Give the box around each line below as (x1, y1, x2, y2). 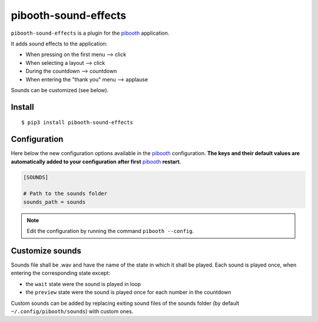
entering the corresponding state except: (11, 270, 111, 277)
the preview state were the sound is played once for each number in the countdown (25, 289, 231, 296)
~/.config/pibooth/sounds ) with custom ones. (11, 307, 134, 315)
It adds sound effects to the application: (11, 40, 108, 47)
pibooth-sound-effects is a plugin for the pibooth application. (11, 29, 170, 37)
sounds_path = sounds (23, 198, 86, 205)
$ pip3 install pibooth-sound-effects (21, 119, 134, 126)
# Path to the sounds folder (23, 190, 108, 197)
